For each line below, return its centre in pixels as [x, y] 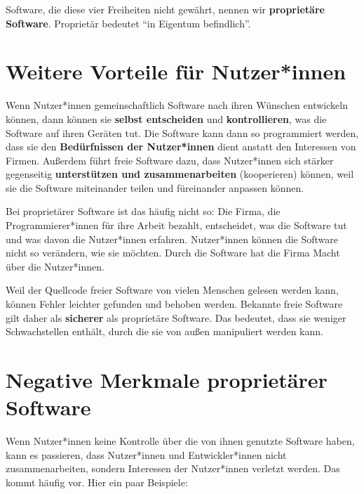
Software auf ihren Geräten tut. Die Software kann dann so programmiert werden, [182, 132]
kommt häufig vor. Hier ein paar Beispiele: [97, 482]
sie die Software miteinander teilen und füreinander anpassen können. [155, 187]
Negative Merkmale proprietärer [167, 379]
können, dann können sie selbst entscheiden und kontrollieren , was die [166, 118]
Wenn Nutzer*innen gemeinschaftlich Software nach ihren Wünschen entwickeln [177, 105]
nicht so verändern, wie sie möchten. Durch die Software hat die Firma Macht [173, 253]
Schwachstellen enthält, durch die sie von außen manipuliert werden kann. [164, 331]
